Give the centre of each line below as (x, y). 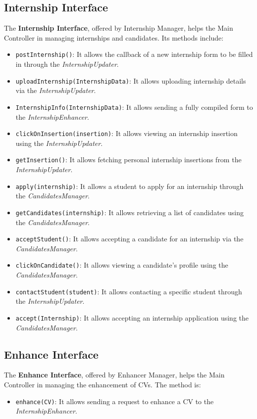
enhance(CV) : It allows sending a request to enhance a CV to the (115, 401)
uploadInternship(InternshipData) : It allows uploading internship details (131, 80)
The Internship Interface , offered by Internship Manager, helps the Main (119, 28)
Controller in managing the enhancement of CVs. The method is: (103, 384)
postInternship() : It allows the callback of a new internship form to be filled (134, 54)
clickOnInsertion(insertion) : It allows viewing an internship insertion (127, 133)
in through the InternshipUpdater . (67, 64)
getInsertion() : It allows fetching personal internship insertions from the (128, 160)
